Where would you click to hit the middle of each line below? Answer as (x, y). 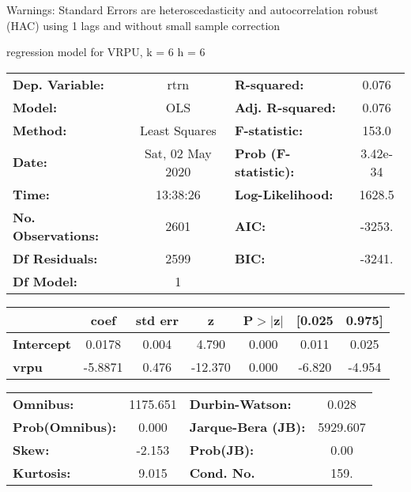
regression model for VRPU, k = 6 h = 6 (106, 52)
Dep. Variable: (58, 84)
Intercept (42, 343)
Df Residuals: (55, 258)
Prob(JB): (222, 449)
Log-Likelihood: (284, 194)
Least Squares (178, 130)
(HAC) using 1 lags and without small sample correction (143, 25)
